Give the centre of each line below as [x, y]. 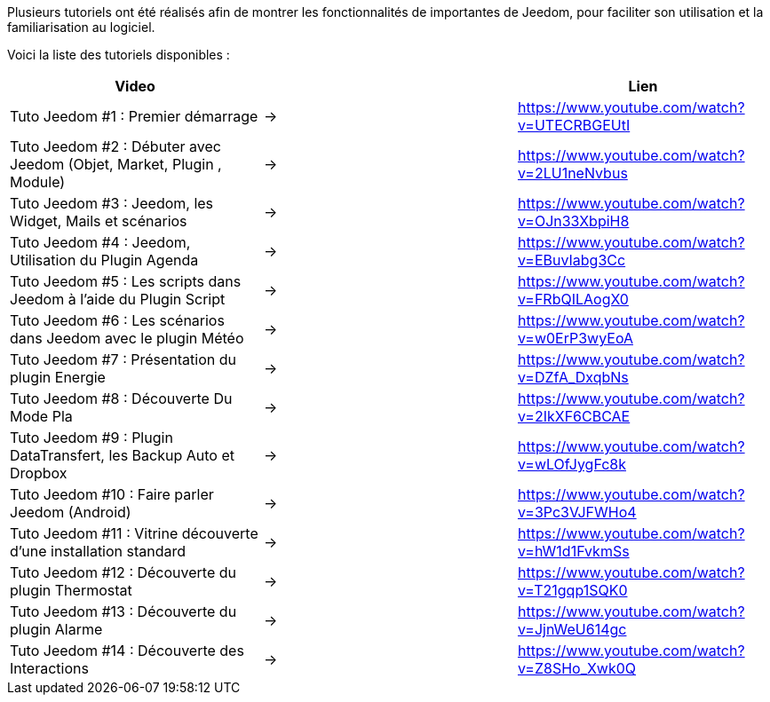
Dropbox [39, 473]
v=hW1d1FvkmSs [573, 551]
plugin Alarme [56, 629]
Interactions [49, 668]
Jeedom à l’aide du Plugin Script [118, 299]
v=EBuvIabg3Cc [572, 260]
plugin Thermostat [71, 590]
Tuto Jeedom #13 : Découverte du [123, 611]
